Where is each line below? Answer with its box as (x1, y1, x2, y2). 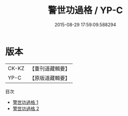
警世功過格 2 (12, 105, 40, 111)
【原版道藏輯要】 (29, 74, 70, 81)
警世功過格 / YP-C (48, 5, 123, 16)
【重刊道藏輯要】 (29, 65, 70, 72)
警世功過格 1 (12, 99, 39, 105)
